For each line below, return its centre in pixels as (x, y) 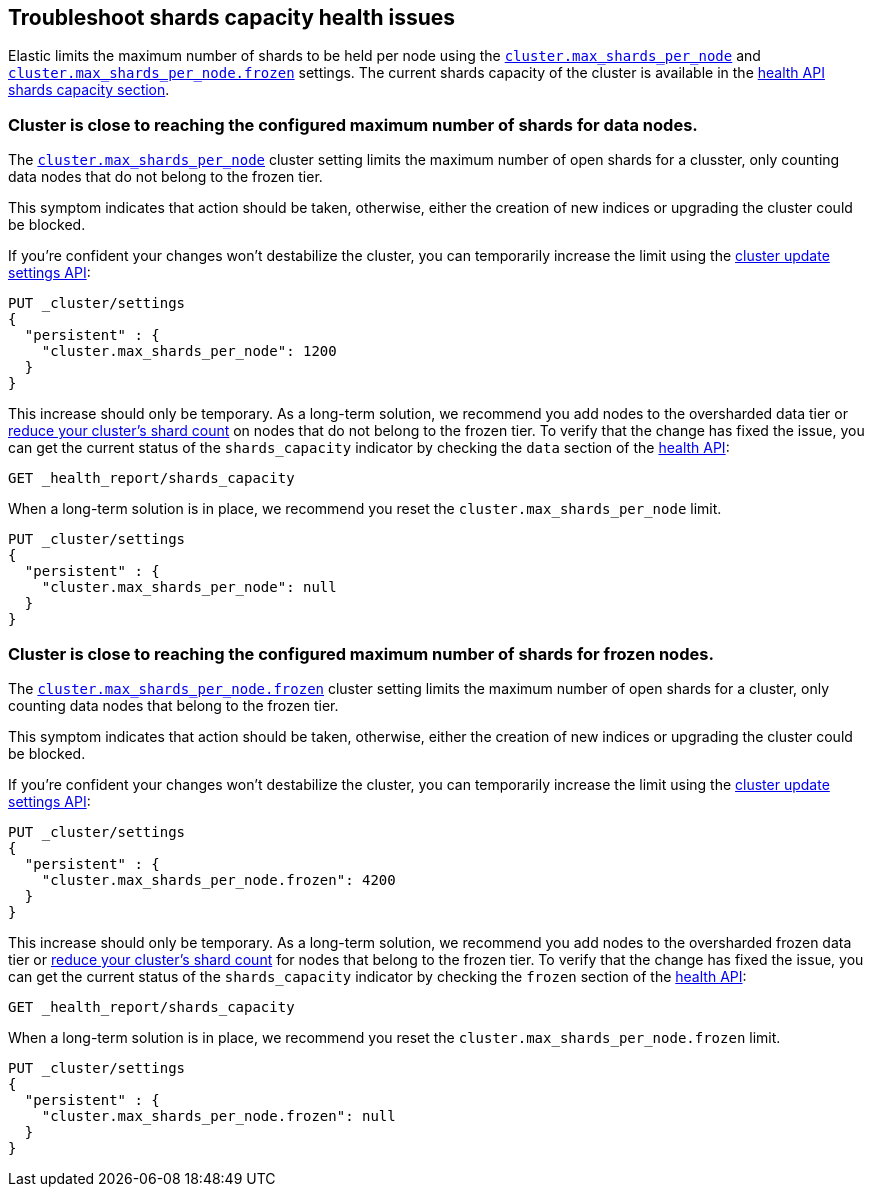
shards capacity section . (89, 90)
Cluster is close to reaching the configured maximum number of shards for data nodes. (353, 124)
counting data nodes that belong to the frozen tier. (173, 705)
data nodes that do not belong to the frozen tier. (165, 177)
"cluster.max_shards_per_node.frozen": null (218, 1115)
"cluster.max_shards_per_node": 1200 (189, 351)
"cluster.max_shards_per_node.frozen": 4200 (218, 879)
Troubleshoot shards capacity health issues (232, 17)
